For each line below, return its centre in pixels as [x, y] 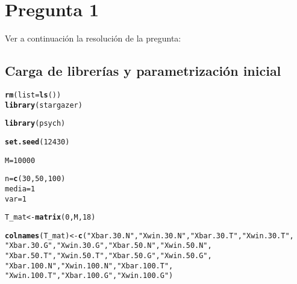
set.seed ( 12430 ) [37, 142]
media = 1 [20, 189]
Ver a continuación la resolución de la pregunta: [93, 38]
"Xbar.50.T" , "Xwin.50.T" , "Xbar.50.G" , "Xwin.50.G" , [108, 256]
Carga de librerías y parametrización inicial [143, 71]
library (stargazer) [44, 105]
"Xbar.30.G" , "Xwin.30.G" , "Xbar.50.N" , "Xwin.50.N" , [108, 246]
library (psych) [35, 124]
